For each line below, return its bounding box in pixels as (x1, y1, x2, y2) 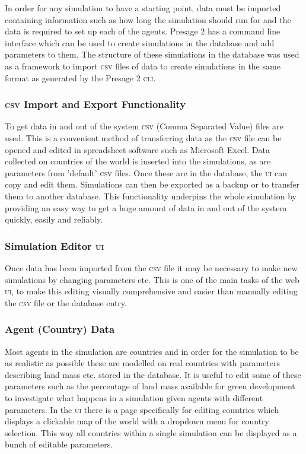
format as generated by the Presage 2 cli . (5, 71, 156, 84)
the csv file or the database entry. (5, 296, 127, 309)
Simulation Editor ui (5, 238, 104, 253)
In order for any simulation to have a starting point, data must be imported (5, 2, 281, 14)
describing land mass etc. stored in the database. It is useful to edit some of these (5, 368, 301, 380)
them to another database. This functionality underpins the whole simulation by (5, 189, 297, 202)
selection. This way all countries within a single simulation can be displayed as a (5, 426, 297, 439)
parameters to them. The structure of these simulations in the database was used (5, 48, 299, 61)
